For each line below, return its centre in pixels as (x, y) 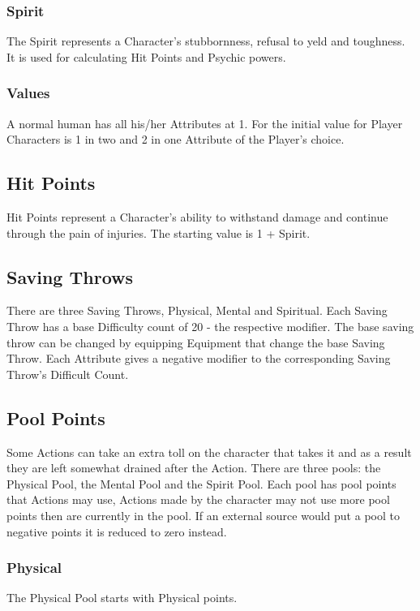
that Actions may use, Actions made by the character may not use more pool (198, 499)
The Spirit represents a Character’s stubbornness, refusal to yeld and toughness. (206, 41)
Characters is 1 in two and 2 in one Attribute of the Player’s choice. (176, 139)
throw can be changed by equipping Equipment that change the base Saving (196, 342)
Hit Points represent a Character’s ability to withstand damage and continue (197, 217)
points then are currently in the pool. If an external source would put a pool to (203, 515)
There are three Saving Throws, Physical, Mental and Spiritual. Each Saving (197, 310)
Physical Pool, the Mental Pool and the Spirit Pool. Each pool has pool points (201, 483)
